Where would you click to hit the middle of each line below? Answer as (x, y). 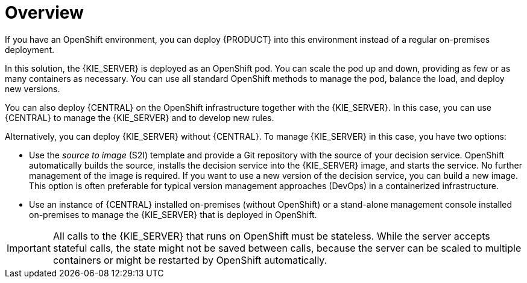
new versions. (33, 89)
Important (29, 248)
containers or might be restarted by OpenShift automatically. (190, 260)
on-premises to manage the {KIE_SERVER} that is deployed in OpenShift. (173, 214)
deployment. (30, 49)
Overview (44, 13)
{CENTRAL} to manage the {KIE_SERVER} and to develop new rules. (140, 117)
